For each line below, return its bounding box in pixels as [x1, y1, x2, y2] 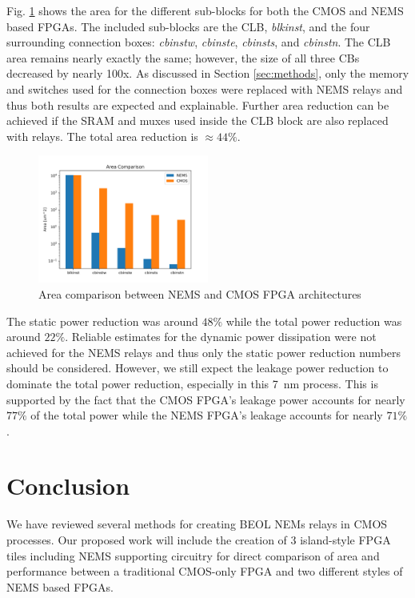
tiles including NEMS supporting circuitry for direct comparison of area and [6, 547, 380, 564]
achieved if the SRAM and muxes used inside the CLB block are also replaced [6, 112, 389, 129]
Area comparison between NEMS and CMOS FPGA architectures [38, 285, 361, 302]
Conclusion [6, 469, 130, 502]
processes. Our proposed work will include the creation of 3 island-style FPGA [6, 532, 391, 548]
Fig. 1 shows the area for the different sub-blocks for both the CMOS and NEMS [6, 2, 404, 18]
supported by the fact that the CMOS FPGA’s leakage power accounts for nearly [6, 391, 405, 407]
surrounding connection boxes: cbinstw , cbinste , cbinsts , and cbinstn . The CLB [6, 34, 391, 50]
